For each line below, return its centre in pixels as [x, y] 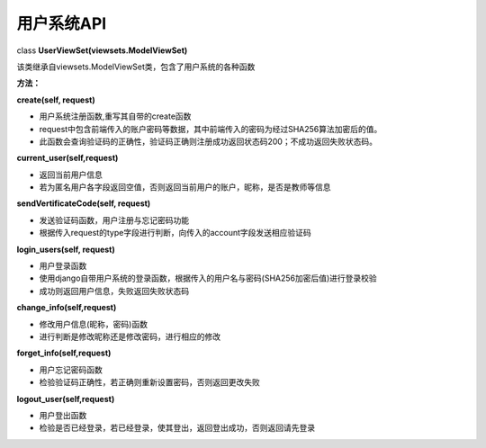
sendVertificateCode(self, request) [84, 203]
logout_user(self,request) [66, 399]
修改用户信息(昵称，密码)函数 [94, 324]
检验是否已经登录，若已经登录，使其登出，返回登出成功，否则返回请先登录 [177, 428]
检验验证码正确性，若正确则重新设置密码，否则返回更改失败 [149, 382]
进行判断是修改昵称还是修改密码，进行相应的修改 [130, 336]
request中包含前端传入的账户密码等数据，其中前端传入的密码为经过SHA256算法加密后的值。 [211, 129]
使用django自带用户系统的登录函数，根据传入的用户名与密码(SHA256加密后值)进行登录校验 [208, 278]
